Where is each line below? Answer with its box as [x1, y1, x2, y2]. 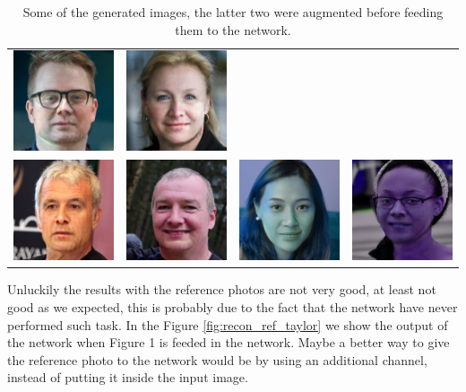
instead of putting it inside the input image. [7, 368, 248, 387]
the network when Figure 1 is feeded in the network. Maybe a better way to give [7, 333, 450, 352]
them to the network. [175, 20, 291, 39]
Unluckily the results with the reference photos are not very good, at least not [7, 280, 436, 299]
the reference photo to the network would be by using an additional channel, [7, 350, 427, 369]
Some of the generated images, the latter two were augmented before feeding [22, 3, 444, 21]
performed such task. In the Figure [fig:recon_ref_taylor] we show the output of [7, 315, 448, 334]
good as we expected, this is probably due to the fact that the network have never [7, 297, 458, 316]
